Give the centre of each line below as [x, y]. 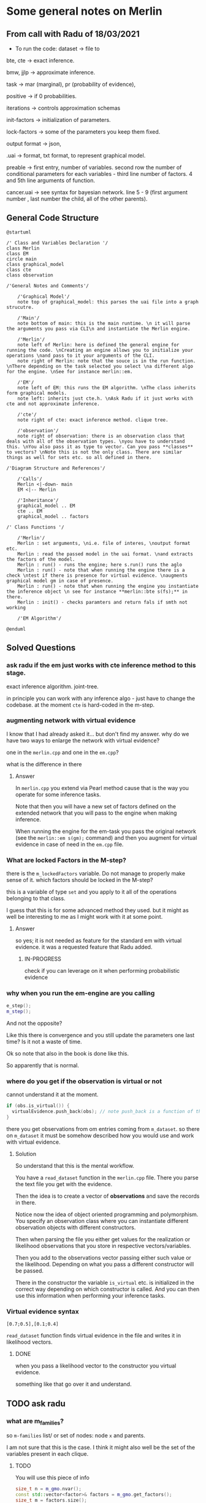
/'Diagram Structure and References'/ [56, 468]
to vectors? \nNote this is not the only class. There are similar [94, 452]
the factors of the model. [41, 559]
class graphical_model [35, 264]
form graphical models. [37, 393]
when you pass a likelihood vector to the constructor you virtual [96, 1366]
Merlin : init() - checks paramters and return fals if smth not [103, 602]
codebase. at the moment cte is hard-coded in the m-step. [81, 705]
